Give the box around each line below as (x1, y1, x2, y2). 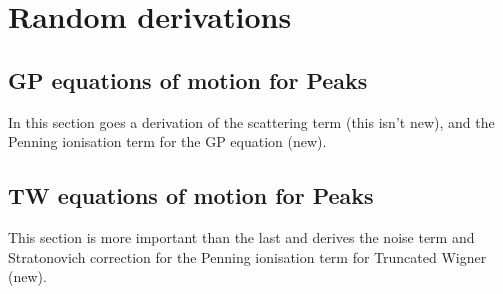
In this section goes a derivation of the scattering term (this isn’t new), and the (8, 111, 495, 132)
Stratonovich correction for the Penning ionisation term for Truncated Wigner (8, 246, 487, 267)
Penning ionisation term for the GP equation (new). (8, 131, 327, 152)
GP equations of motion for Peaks (8, 64, 368, 95)
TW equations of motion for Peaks (8, 180, 374, 211)
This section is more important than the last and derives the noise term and (8, 226, 475, 247)
